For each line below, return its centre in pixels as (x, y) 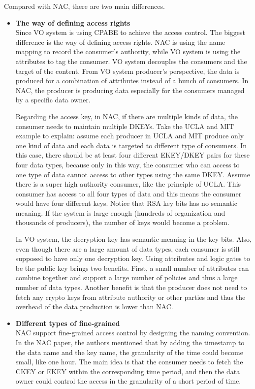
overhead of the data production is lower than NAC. (94, 307)
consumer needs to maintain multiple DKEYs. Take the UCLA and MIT (125, 126)
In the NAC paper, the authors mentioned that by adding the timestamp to (130, 342)
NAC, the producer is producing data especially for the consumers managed (130, 90)
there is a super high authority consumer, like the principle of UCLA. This (128, 184)
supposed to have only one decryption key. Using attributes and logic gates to (133, 258)
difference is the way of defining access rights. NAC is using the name (120, 42)
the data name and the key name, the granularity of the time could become (129, 352)
